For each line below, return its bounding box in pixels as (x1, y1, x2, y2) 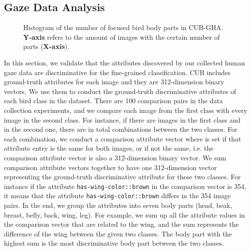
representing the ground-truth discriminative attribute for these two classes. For (4, 172, 241, 182)
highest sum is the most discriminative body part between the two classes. (4, 238, 224, 248)
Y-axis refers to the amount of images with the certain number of (23, 31, 220, 42)
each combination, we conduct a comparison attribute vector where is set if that (4, 133, 241, 143)
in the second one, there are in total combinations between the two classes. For (4, 124, 237, 134)
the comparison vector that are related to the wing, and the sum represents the (4, 219, 239, 229)
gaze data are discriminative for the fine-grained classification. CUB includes (4, 67, 231, 77)
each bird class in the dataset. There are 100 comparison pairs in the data (4, 95, 223, 106)
